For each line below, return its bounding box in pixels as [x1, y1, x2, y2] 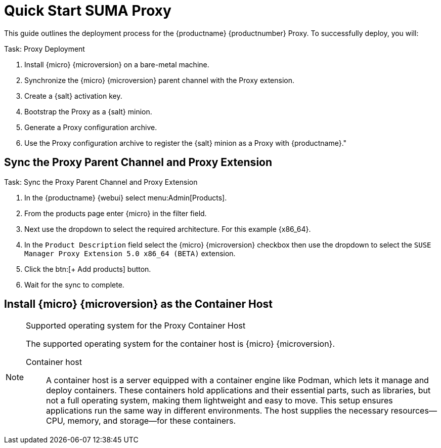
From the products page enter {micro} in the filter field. [24, 209, 207, 218]
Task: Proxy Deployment [4, 44, 85, 53]
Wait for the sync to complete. [24, 280, 124, 289]
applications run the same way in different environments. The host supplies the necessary [46, 405, 389, 416]
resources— [390, 405, 437, 416]
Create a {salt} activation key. [24, 91, 122, 100]
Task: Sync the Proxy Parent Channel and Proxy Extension [4, 177, 198, 186]
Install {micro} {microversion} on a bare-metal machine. [24, 60, 209, 69]
